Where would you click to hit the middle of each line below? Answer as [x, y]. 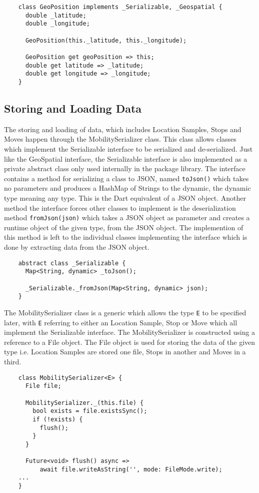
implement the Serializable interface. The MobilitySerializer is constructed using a [130, 332]
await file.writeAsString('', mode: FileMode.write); [131, 469]
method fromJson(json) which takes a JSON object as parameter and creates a [127, 217]
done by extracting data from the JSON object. [77, 247]
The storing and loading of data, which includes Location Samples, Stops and [123, 129]
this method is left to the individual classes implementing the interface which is [126, 237]
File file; [43, 386]
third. [13, 361]
